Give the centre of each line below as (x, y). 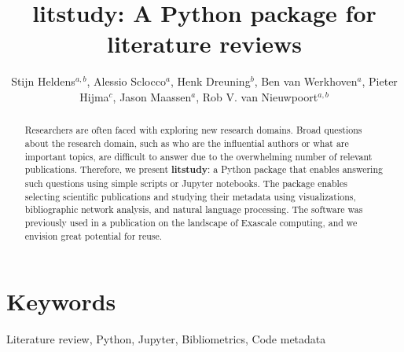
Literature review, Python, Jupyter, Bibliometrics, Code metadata (166, 339)
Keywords (61, 301)
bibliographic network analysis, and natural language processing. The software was (194, 209)
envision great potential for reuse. (94, 235)
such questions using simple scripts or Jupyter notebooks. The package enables (186, 183)
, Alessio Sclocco (126, 81)
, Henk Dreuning (210, 81)
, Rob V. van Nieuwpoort (257, 96)
